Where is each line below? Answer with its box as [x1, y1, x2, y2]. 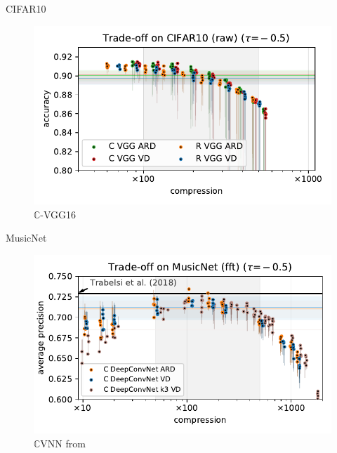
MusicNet [6, 230, 47, 245]
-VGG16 [40, 206, 77, 221]
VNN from [40, 435, 86, 450]
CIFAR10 [6, 1, 46, 15]
